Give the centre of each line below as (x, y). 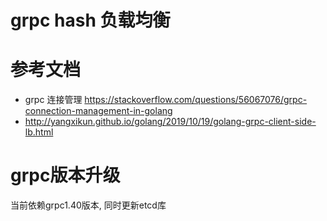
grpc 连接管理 (53, 100)
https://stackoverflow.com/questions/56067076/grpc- (196, 100)
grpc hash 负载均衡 (90, 20)
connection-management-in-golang (98, 111)
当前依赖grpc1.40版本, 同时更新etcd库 (88, 205)
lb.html (39, 132)
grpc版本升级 (65, 175)
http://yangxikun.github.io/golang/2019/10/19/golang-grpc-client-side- (170, 122)
